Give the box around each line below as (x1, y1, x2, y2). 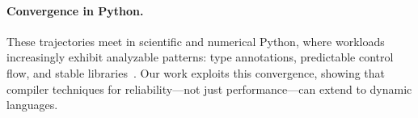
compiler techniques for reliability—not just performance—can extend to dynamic (6, 80, 412, 97)
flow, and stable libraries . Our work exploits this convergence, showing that (6, 64, 386, 81)
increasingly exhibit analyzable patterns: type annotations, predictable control (6, 48, 394, 65)
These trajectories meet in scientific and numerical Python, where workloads (6, 32, 385, 49)
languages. (6, 96, 58, 113)
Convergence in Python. (6, 2, 144, 19)
